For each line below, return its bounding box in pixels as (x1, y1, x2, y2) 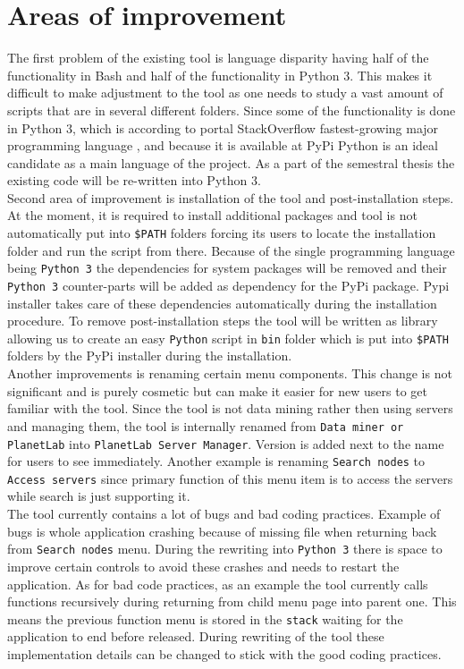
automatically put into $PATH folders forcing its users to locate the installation (7, 224, 436, 242)
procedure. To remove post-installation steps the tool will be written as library (7, 311, 438, 330)
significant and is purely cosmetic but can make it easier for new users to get (7, 381, 427, 400)
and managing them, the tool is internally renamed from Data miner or (7, 416, 404, 435)
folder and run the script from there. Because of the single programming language (7, 241, 455, 259)
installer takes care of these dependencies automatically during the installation (7, 293, 437, 312)
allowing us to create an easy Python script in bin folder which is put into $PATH (7, 328, 449, 347)
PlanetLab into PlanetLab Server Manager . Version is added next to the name (7, 434, 444, 453)
